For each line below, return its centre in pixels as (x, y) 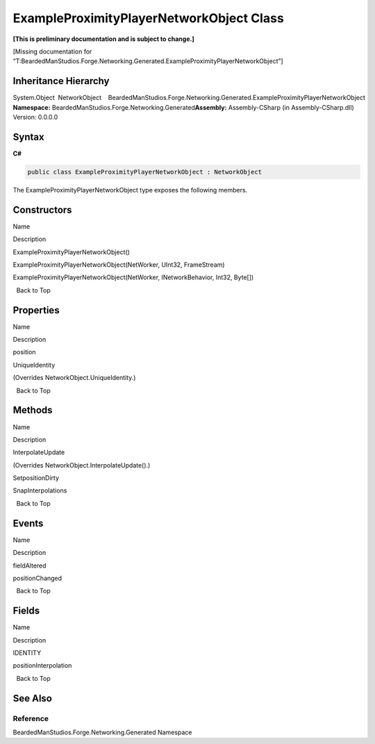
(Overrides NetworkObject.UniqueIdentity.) (74, 378)
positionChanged (37, 578)
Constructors (42, 209)
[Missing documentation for (52, 51)
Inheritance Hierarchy (61, 81)
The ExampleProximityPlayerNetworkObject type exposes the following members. (130, 190)
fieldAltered (30, 565)
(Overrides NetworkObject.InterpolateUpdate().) (82, 465)
